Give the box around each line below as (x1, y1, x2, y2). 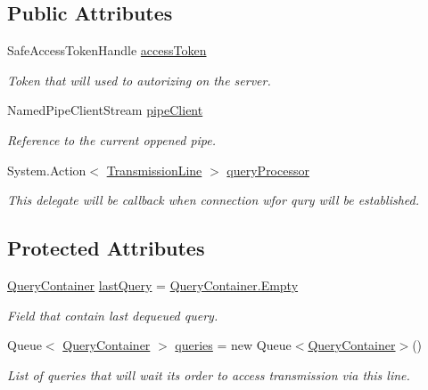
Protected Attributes (7, 234, 205, 262)
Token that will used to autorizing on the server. (7, 70, 271, 89)
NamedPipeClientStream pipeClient (7, 101, 203, 119)
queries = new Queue (175, 336, 292, 354)
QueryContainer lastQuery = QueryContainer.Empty (7, 275, 299, 294)
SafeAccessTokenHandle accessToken (7, 41, 207, 60)
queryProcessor (226, 160, 309, 179)
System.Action (7, 160, 86, 179)
